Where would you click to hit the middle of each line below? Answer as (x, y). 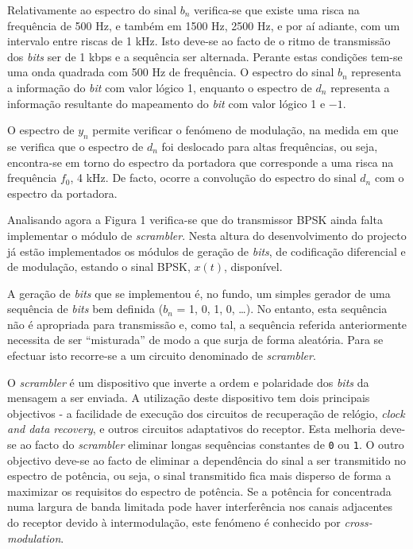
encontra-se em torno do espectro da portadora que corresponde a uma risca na (201, 162)
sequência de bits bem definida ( (85, 309)
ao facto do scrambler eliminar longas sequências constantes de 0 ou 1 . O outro (212, 445)
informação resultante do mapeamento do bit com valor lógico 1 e (166, 103)
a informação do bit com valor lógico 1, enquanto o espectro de (160, 87)
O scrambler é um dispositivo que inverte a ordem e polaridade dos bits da (188, 382)
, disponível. (253, 267)
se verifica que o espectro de (75, 146)
